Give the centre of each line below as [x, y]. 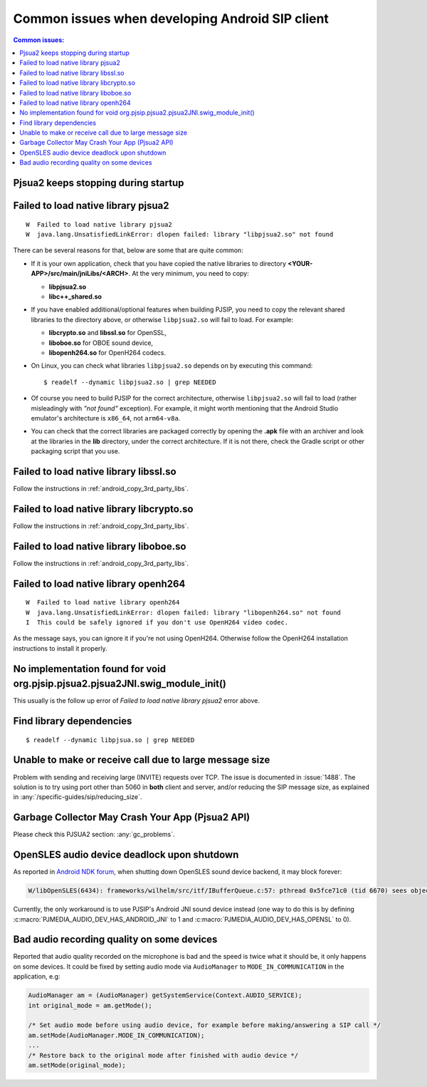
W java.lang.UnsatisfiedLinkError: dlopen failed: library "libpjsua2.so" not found [180, 235]
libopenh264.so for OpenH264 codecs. [107, 352]
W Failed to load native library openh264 [103, 603]
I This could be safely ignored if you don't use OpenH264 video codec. [157, 622]
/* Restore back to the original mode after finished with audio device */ [163, 1055]
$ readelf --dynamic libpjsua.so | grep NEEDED [110, 740]
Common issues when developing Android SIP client [171, 19]
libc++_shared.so [75, 297]
